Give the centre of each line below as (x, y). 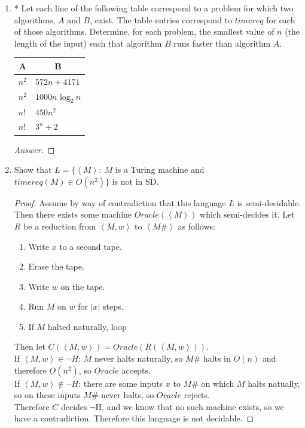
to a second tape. (91, 246)
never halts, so (128, 395)
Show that (33, 169)
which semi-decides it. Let (247, 214)
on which (218, 383)
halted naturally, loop (87, 326)
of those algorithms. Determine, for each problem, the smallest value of (144, 31)
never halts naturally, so (138, 358)
